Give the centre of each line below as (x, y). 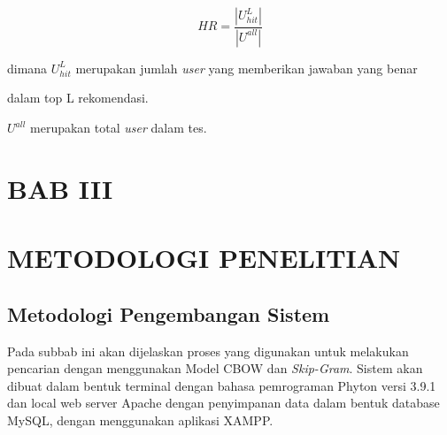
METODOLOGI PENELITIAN (204, 258)
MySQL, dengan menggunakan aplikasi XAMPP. (140, 420)
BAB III (60, 188)
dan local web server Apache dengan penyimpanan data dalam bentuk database (223, 403)
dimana (27, 68)
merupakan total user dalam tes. (119, 128)
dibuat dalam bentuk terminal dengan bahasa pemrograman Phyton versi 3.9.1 (222, 385)
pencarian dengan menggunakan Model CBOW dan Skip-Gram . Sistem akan (215, 368)
